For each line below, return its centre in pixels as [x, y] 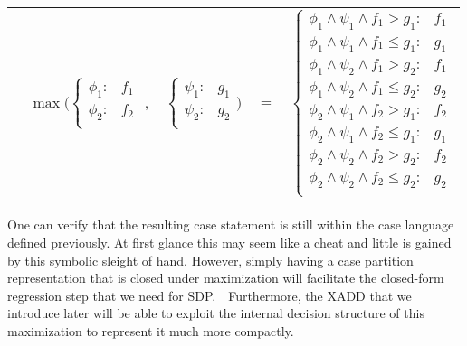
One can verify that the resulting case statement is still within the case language [231, 224]
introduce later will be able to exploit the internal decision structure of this [216, 313]
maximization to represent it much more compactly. [151, 330]
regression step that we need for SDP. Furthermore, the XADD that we [210, 295]
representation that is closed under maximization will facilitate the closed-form [226, 278]
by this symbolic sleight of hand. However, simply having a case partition [210, 260]
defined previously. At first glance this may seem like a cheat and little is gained [229, 242]
